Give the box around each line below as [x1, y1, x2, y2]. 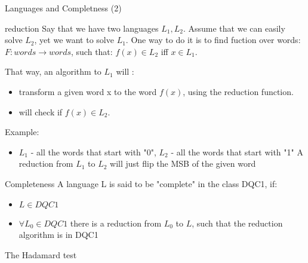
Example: [5, 126, 39, 138]
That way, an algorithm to [5, 65, 101, 78]
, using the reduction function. [183, 85, 294, 97]
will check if [19, 105, 63, 118]
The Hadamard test [5, 248, 77, 261]
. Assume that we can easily [183, 22, 285, 34]
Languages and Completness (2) [5, 2, 122, 14]
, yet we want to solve [34, 33, 114, 46]
